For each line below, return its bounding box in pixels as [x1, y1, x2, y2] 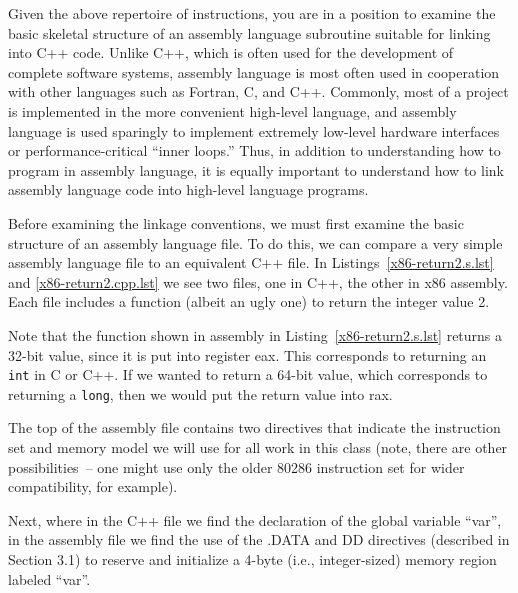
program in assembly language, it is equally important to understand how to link [8, 159, 504, 180]
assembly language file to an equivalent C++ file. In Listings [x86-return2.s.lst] [8, 252, 494, 273]
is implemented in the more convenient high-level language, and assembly [8, 100, 457, 121]
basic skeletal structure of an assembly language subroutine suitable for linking [8, 22, 491, 43]
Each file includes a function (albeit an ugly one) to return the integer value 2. [8, 291, 490, 312]
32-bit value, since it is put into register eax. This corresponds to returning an [8, 344, 487, 365]
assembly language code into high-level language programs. [8, 179, 369, 200]
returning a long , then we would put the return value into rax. [8, 383, 393, 404]
